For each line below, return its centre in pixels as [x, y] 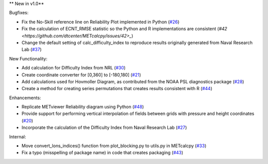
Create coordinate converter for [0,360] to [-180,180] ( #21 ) [81, 75]
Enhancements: [25, 98]
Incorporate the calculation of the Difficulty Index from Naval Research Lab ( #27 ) [104, 128]
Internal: [18, 137]
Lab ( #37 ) [32, 50]
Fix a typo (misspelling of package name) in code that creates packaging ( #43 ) [102, 153]
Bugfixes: [19, 13]
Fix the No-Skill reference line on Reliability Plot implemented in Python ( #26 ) [100, 22]
